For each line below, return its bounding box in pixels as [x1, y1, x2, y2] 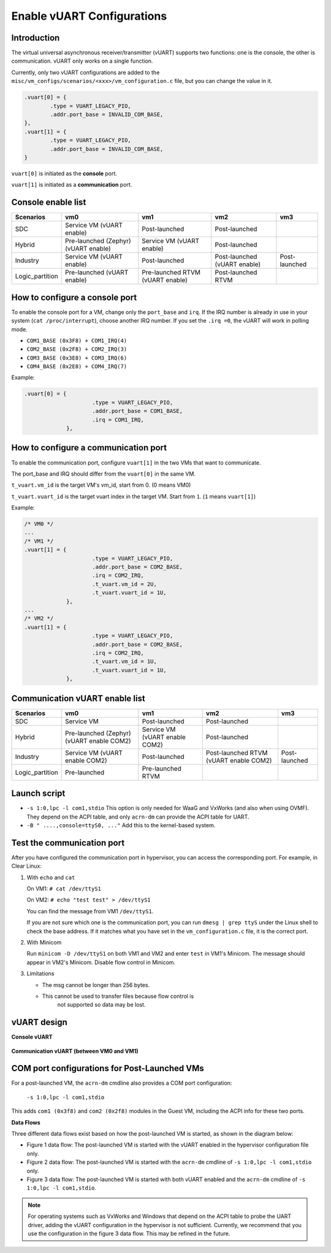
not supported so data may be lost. [57, 1001, 146, 1008]
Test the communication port [11, 838, 125, 848]
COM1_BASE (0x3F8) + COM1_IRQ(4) [26, 337, 127, 344]
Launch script [11, 788, 66, 799]
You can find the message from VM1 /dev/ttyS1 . [26, 907, 154, 915]
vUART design [11, 1017, 67, 1027]
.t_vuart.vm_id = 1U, [92, 658, 158, 665]
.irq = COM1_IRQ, [92, 416, 144, 423]
